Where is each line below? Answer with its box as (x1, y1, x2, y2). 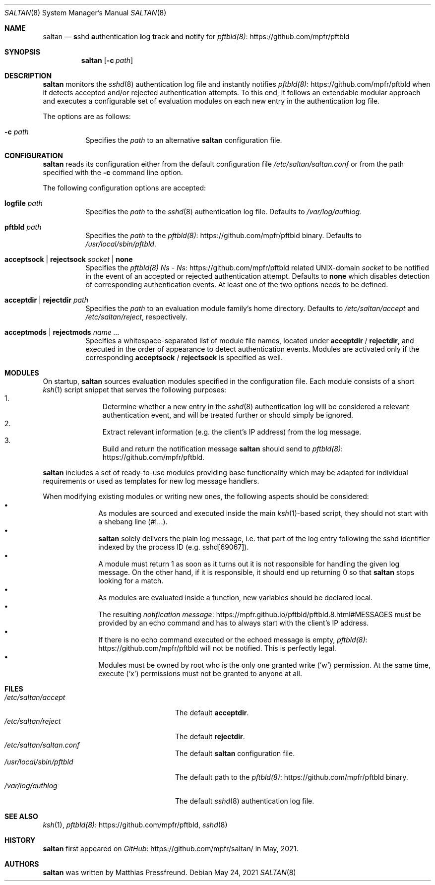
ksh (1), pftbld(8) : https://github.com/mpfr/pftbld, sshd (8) (43, 821, 228, 829)
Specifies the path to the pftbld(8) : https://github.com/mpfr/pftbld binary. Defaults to (85, 231, 362, 240)
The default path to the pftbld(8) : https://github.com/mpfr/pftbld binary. (175, 773, 408, 781)
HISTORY (4, 836, 36, 844)
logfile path (4, 199, 43, 207)
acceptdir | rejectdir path (4, 296, 88, 304)
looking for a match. (98, 576, 164, 585)
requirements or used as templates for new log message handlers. (43, 477, 259, 485)
